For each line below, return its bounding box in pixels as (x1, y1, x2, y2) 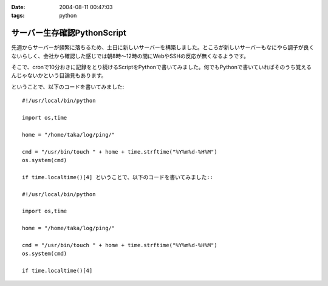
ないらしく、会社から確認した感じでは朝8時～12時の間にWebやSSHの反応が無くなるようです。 (11, 52, 249, 60)
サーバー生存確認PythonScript (11, 28, 127, 38)
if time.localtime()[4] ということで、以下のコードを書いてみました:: (22, 174, 214, 180)
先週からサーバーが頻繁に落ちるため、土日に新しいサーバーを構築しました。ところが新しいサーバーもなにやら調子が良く (11, 44, 315, 51)
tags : (11, 12, 25, 19)
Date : (11, 4, 26, 10)
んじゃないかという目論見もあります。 (11, 72, 107, 79)
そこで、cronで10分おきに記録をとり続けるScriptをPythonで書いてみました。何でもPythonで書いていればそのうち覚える (11, 64, 312, 71)
